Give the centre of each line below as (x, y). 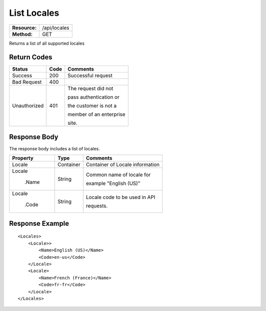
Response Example (39, 224)
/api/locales (56, 28)
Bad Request (27, 82)
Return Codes (31, 57)
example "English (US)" (113, 183)
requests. (97, 206)
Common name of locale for (118, 175)
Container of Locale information (123, 165)
